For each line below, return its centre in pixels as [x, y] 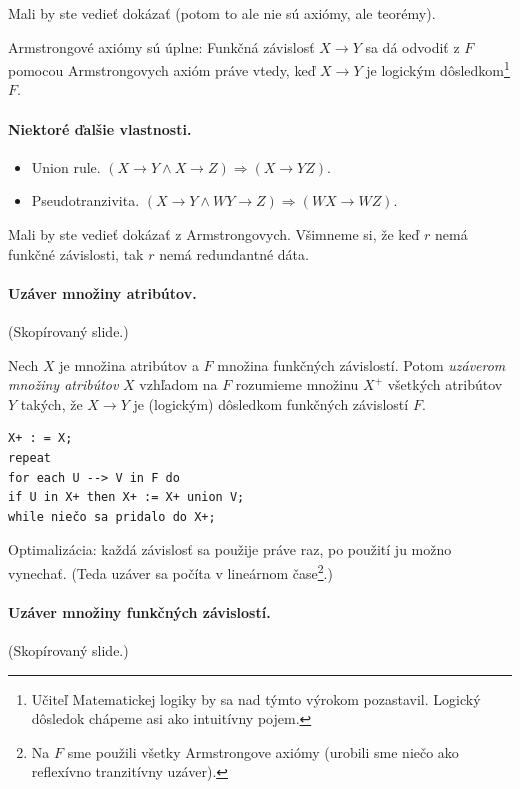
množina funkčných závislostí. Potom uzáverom [361, 364]
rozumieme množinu [297, 384]
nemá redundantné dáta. [234, 253]
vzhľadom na [178, 384]
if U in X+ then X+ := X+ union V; [126, 497]
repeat [29, 457]
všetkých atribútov [445, 384]
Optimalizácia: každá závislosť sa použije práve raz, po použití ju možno [230, 549]
